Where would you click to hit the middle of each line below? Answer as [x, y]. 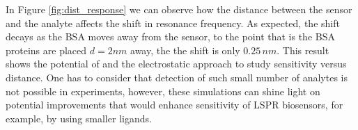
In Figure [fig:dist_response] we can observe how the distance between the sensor [179, 9]
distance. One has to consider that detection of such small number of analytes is [177, 77]
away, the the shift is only [185, 50]
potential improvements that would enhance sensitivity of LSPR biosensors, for [174, 105]
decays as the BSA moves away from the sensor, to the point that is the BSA [170, 36]
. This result [303, 50]
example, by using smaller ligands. [79, 118]
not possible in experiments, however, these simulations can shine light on [163, 91]
